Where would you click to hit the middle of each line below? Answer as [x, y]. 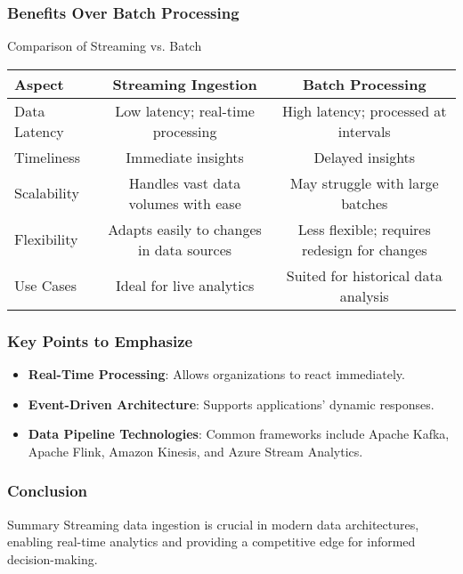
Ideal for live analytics [185, 286]
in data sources [185, 249]
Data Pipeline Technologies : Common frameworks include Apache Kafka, [239, 434]
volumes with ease [185, 203]
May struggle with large [364, 182]
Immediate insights [185, 157]
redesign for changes [364, 249]
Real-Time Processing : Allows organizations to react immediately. [216, 374]
